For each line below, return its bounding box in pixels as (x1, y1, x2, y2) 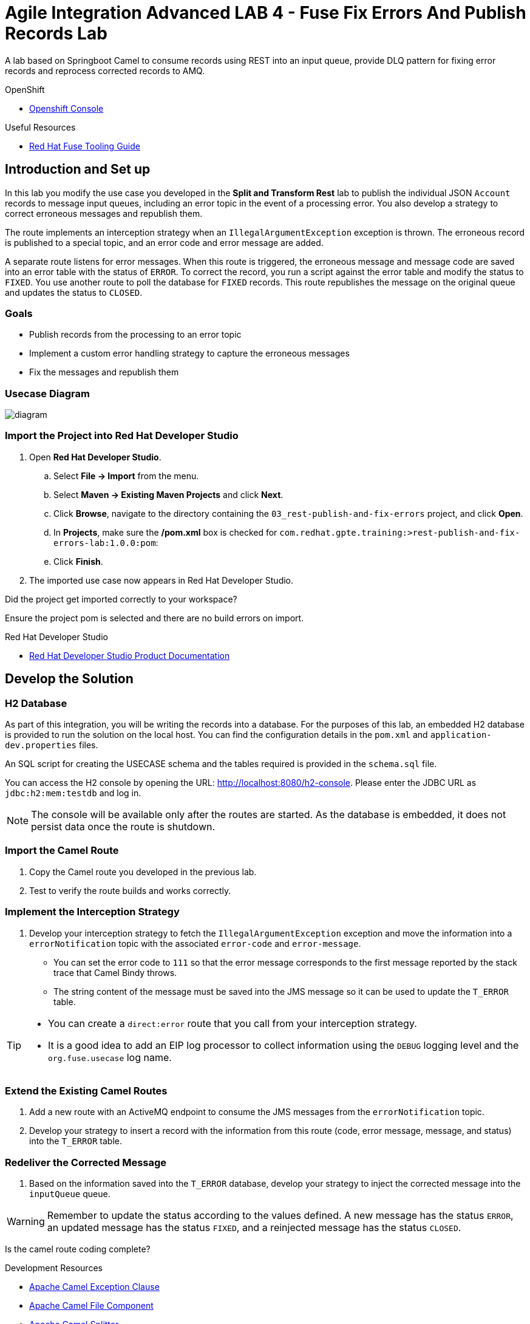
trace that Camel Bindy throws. (53, 967, 177, 978)
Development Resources (5, 1263, 103, 1274)
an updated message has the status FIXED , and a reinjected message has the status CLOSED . (47, 1221, 461, 1234)
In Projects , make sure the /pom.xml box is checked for (53, 527, 277, 537)
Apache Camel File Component (29, 1300, 154, 1311)
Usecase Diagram (5, 387, 90, 400)
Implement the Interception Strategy (5, 906, 180, 918)
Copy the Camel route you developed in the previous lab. (29, 866, 257, 877)
